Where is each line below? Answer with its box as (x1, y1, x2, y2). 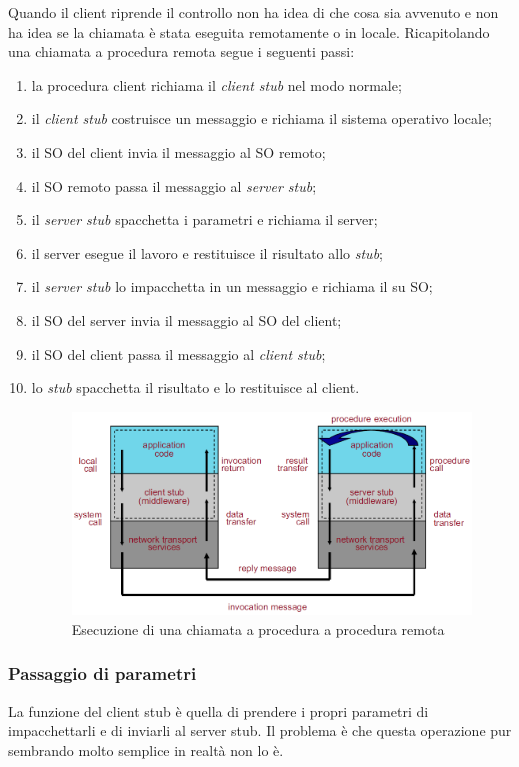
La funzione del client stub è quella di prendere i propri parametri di (8, 700, 429, 721)
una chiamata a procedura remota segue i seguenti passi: (8, 41, 355, 62)
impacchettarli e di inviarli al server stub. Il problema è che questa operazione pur (8, 720, 512, 741)
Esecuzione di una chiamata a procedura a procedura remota (71, 618, 445, 639)
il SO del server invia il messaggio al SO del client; (31, 309, 342, 330)
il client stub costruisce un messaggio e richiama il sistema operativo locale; (31, 108, 492, 129)
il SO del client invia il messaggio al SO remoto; (31, 141, 326, 162)
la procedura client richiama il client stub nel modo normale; (31, 74, 402, 95)
